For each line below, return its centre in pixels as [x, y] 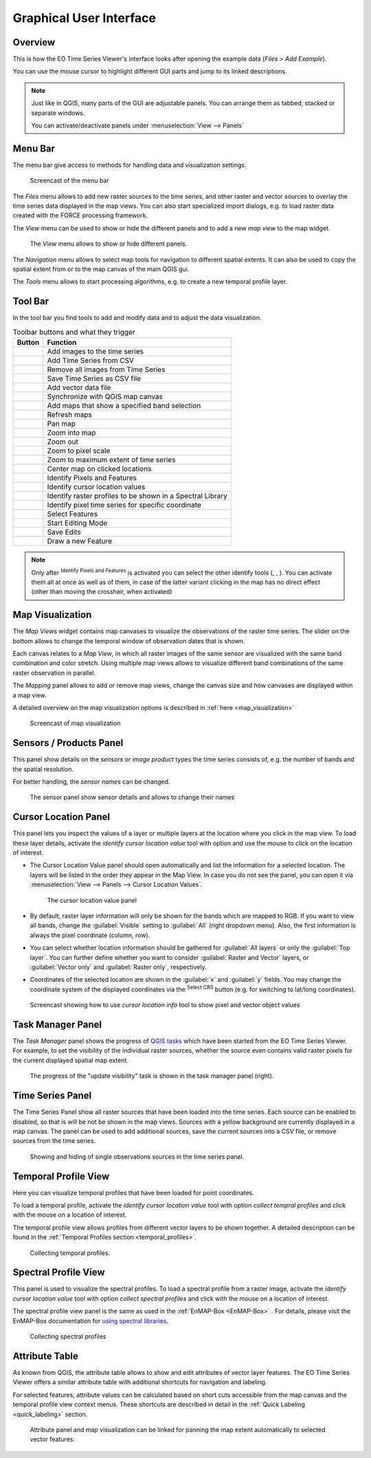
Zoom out [63, 442]
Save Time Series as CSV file [94, 378]
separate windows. [58, 113]
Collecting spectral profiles [68, 1337]
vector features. [53, 1439]
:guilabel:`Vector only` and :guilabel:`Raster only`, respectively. [118, 967]
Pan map [61, 424]
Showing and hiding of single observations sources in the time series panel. [137, 1157]
